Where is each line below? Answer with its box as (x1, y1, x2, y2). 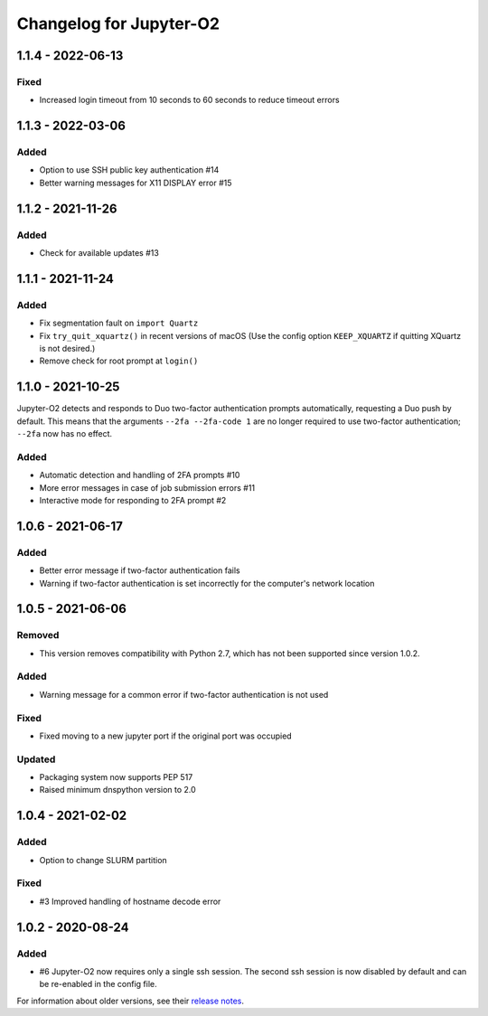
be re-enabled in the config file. (39, 979, 157, 990)
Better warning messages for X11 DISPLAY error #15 (39, 177, 232, 188)
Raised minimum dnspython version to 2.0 (39, 785, 196, 795)
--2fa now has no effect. (16, 428, 113, 439)
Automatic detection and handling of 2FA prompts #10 (39, 470, 240, 481)
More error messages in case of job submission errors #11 (39, 482, 256, 493)
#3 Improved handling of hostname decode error (39, 896, 221, 907)
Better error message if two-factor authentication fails (39, 565, 240, 576)
